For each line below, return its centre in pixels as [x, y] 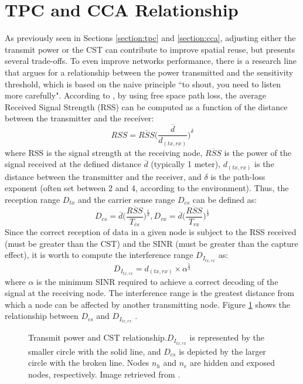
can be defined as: [225, 199]
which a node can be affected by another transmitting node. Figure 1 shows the [148, 304]
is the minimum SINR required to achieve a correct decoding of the [157, 281]
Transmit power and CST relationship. [98, 337]
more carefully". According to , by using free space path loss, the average [135, 95]
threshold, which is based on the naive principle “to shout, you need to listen [143, 84]
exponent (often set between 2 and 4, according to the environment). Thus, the [147, 188]
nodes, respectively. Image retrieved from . [104, 374]
